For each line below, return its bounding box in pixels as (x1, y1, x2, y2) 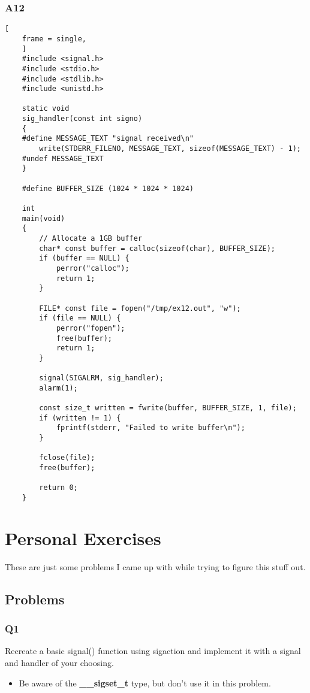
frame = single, (22, 34, 87, 43)
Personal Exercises (5, 525, 161, 550)
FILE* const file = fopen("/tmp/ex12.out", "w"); (39, 304, 241, 313)
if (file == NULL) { (39, 314, 121, 323)
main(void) (22, 214, 65, 223)
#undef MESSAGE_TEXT (22, 154, 104, 163)
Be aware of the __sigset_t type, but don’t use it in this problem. (19, 676, 271, 689)
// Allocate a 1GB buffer (39, 234, 143, 243)
